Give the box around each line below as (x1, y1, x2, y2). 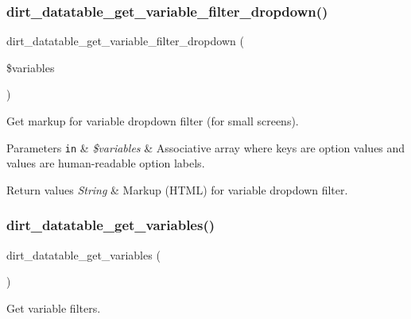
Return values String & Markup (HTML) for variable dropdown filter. (6, 181, 348, 198)
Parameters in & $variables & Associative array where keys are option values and (6, 139, 405, 156)
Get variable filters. (6, 299, 101, 316)
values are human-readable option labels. (6, 155, 205, 171)
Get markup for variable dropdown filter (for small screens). (6, 113, 299, 129)
